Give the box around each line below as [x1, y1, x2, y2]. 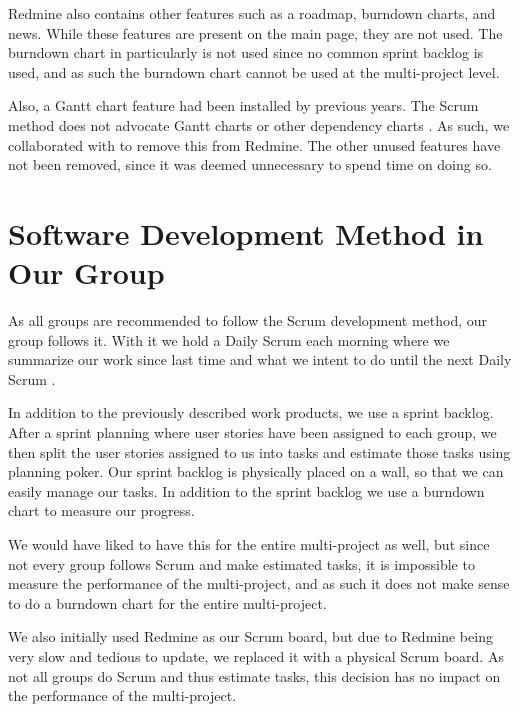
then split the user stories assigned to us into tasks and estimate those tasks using [8, 441, 511, 462]
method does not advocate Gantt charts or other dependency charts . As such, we [8, 114, 510, 135]
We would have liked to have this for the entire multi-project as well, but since [8, 534, 490, 554]
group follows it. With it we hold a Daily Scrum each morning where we [8, 329, 450, 350]
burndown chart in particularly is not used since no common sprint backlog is [8, 42, 484, 63]
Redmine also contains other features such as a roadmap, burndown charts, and [8, 3, 496, 23]
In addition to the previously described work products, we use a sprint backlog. [8, 402, 494, 423]
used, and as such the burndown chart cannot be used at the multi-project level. [8, 61, 500, 82]
